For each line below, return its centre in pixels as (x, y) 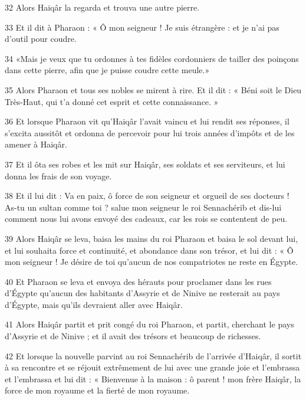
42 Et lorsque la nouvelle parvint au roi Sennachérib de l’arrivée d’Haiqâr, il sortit (153, 355)
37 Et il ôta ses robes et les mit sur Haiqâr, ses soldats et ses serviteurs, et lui (145, 164)
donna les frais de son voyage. (58, 176)
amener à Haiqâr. (36, 144)
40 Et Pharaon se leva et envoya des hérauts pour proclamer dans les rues (138, 281)
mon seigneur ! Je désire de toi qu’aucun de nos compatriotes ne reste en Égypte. (152, 262)
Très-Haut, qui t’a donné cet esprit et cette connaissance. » (112, 101)
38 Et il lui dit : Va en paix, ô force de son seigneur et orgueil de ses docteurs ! (147, 196)
